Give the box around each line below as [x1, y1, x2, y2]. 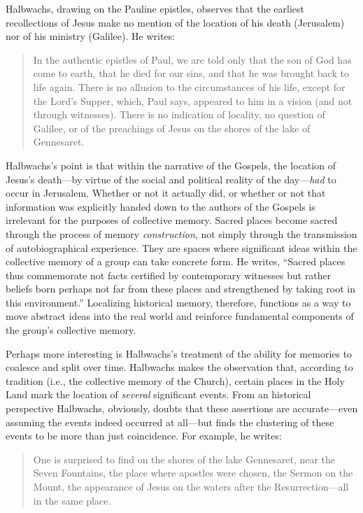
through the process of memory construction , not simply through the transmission [6, 226, 357, 241]
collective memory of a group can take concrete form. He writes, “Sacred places [6, 254, 346, 269]
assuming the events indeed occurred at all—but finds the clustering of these [6, 414, 334, 429]
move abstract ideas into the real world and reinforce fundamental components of [6, 309, 354, 323]
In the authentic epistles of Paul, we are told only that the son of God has [33, 52, 352, 66]
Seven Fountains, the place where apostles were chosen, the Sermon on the [33, 465, 353, 480]
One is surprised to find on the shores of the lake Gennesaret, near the [33, 451, 336, 466]
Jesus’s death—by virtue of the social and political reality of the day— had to [6, 171, 336, 186]
